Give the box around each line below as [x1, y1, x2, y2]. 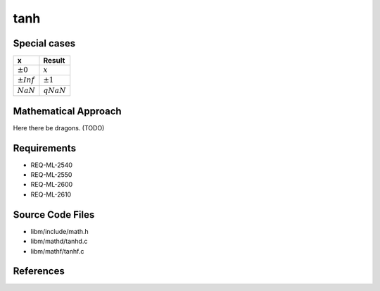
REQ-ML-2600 [30, 180, 73, 189]
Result [43, 56, 65, 66]
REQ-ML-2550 [30, 171, 72, 179]
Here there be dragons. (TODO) [13, 123, 105, 132]
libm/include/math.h [30, 227, 89, 235]
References [13, 265, 65, 278]
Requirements [13, 142, 77, 154]
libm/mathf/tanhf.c [30, 247, 84, 255]
